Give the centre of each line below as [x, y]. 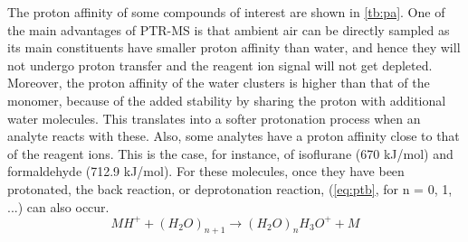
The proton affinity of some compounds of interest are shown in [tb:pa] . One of [226, 12]
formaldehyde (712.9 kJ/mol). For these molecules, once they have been [206, 171]
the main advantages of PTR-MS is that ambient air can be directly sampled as [229, 29]
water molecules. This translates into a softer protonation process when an [214, 118]
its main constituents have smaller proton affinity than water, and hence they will [234, 47]
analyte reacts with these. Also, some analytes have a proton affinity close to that [234, 136]
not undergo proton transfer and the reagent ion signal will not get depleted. [220, 65]
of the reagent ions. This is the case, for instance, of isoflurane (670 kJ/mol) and [230, 153]
